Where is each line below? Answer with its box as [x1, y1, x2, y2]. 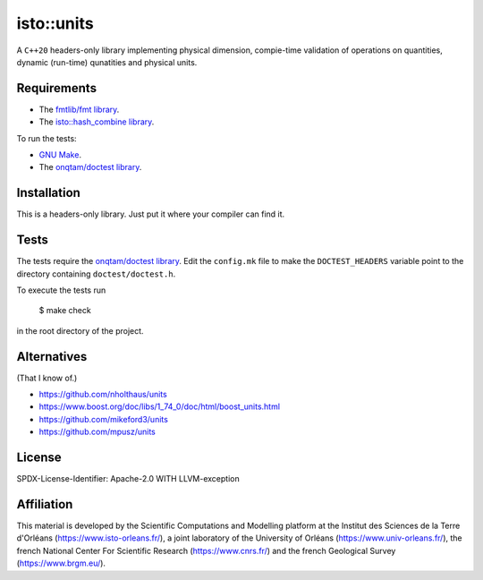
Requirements [16, 81, 97, 96]
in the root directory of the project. [16, 325, 144, 336]
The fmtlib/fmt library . [38, 104, 120, 115]
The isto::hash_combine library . [38, 116, 155, 127]
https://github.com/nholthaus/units [38, 389, 167, 400]
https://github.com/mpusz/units [38, 426, 156, 438]
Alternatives [16, 349, 88, 364]
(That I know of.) [16, 372, 78, 383]
